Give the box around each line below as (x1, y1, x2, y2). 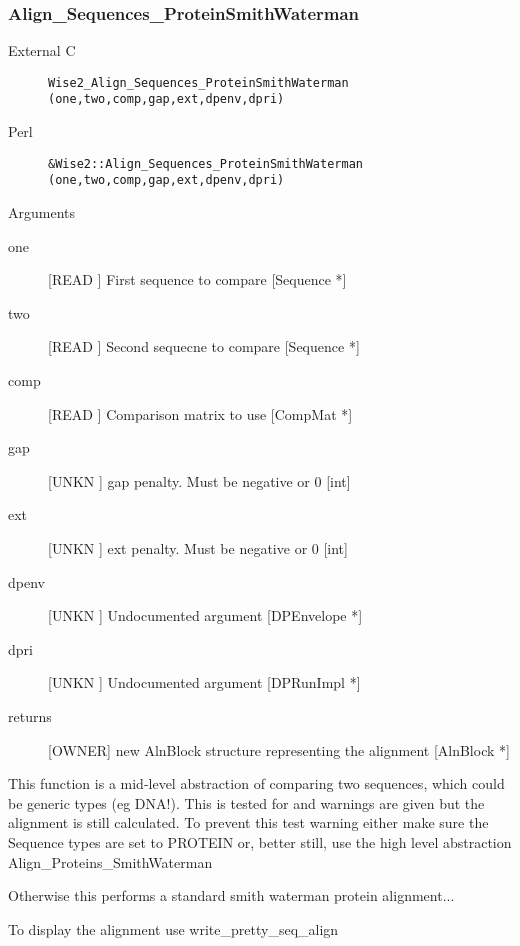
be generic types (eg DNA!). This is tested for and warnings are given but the (8, 792, 485, 813)
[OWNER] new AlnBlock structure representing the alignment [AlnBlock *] (48, 739, 510, 760)
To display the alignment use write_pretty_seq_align (8, 918, 339, 939)
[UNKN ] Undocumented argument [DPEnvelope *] (48, 605, 363, 626)
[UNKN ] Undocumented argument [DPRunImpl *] (48, 672, 361, 693)
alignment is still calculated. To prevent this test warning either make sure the (8, 812, 489, 833)
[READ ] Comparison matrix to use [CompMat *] (48, 403, 353, 424)
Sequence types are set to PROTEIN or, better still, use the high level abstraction (8, 831, 512, 852)
